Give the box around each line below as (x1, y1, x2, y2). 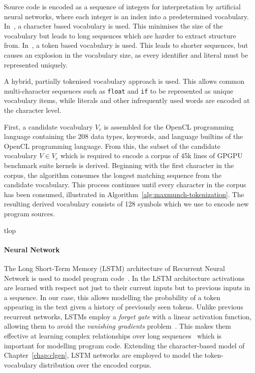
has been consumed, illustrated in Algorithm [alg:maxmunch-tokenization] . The (4, 189, 244, 199)
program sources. (4, 208, 55, 218)
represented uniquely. (4, 59, 68, 69)
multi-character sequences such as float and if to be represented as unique (4, 85, 233, 96)
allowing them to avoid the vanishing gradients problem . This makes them (4, 321, 231, 331)
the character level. (4, 105, 62, 115)
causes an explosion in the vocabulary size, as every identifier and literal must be (4, 49, 248, 60)
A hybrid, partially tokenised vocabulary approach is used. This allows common (4, 76, 245, 86)
